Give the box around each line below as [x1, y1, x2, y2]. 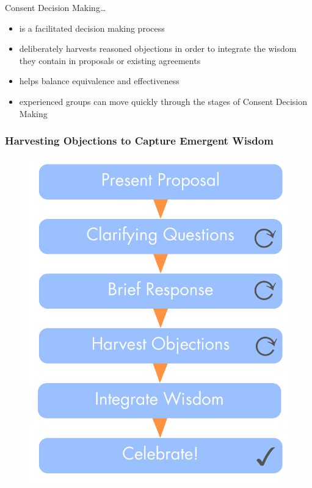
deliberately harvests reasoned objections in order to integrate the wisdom [19, 42, 297, 55]
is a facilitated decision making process [19, 21, 165, 34]
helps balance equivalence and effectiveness [19, 74, 180, 87]
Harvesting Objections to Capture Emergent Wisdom [5, 133, 274, 148]
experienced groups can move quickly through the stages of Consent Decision [19, 95, 308, 107]
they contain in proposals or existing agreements [19, 54, 201, 66]
